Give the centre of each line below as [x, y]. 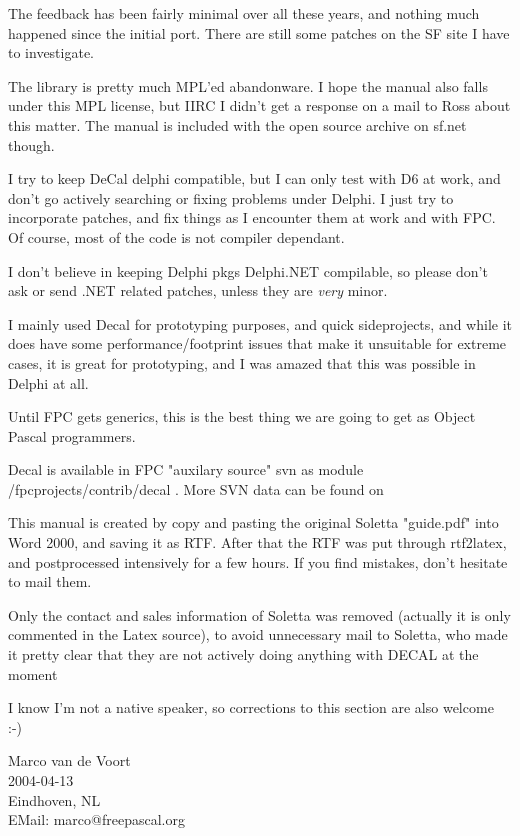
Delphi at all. [48, 382]
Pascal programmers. [72, 435]
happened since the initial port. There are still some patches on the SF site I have [259, 32]
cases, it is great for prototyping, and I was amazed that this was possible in [242, 362]
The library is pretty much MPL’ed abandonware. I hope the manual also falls [248, 85]
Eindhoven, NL [54, 799]
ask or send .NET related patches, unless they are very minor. [198, 290]
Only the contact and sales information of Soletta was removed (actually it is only [259, 614]
